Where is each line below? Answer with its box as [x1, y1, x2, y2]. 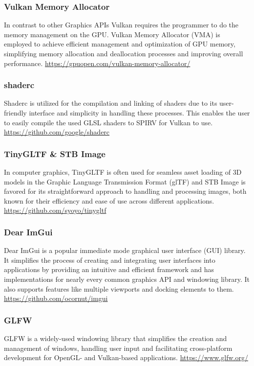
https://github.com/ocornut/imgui [4, 293, 108, 303]
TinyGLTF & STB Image [4, 147, 106, 160]
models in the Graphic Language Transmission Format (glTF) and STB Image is [4, 176, 246, 186]
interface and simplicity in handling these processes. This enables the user [29, 108, 250, 117]
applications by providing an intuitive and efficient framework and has [4, 264, 214, 274]
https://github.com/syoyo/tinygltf [4, 205, 106, 215]
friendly [4, 108, 27, 117]
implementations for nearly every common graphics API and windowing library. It [4, 274, 250, 284]
